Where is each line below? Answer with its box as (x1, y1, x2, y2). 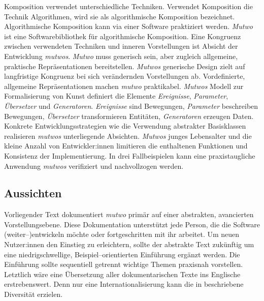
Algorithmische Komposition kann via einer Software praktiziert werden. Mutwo (4, 21, 253, 32)
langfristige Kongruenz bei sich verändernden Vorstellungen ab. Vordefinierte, (4, 71, 245, 81)
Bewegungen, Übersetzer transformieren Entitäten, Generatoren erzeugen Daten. (4, 110, 254, 121)
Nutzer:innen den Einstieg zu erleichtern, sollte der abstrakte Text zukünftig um (4, 239, 254, 250)
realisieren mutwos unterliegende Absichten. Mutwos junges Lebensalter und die (4, 130, 252, 141)
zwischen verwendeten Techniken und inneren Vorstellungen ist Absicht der (4, 41, 238, 51)
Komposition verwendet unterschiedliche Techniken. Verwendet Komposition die (4, 1, 253, 11)
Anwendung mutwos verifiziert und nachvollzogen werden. (4, 160, 184, 171)
